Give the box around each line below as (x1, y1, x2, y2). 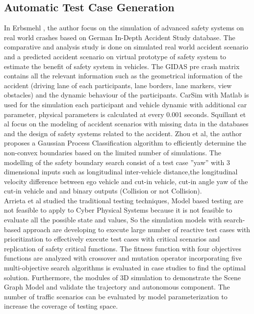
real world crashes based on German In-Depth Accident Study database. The (4, 32, 235, 42)
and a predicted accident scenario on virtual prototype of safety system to (4, 51, 227, 61)
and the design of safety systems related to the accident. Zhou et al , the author (4, 128, 242, 138)
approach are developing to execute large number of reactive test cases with (23, 224, 251, 234)
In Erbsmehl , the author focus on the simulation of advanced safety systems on (4, 23, 244, 33)
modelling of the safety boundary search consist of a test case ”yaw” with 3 (4, 157, 230, 167)
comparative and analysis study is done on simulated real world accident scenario (4, 42, 248, 52)
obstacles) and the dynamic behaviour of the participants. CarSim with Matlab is (4, 90, 249, 100)
